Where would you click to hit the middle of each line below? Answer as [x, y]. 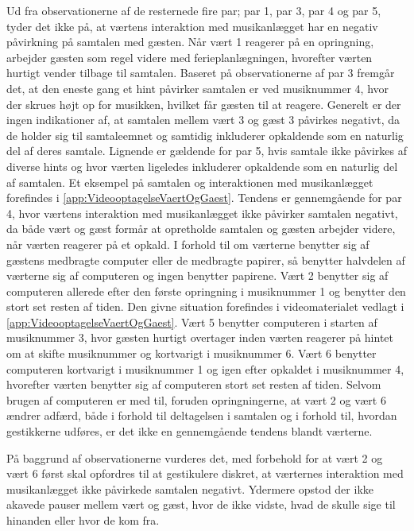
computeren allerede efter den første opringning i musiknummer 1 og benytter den [206, 291]
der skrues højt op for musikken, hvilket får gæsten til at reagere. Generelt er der [204, 104]
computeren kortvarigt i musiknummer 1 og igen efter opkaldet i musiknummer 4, [205, 368]
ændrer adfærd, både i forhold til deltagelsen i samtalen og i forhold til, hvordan [202, 415]
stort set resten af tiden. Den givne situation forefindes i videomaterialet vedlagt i [205, 306]
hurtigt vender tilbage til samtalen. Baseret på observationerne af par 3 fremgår [201, 73]
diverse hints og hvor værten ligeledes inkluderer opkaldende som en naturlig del [202, 166]
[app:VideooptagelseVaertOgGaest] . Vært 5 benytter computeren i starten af [192, 322]
